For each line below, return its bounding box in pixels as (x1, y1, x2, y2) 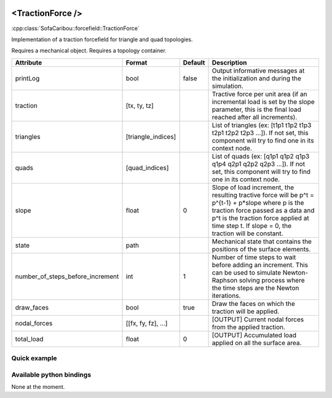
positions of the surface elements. (211, 244, 311, 253)
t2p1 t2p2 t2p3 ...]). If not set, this (211, 128, 309, 137)
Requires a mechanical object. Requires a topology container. (11, 47, 167, 55)
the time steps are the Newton (211, 283, 299, 292)
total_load (15, 335, 44, 343)
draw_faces (15, 303, 49, 311)
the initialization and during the (211, 74, 301, 82)
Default (183, 58, 205, 67)
